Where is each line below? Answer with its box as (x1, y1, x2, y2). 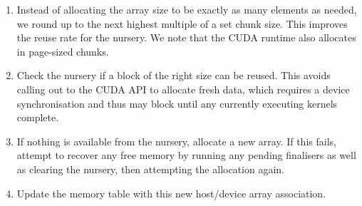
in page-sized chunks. (16, 43, 109, 58)
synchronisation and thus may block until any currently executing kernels (16, 96, 338, 110)
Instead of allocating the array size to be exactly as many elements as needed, (16, 2, 357, 16)
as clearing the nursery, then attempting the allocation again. (16, 161, 284, 176)
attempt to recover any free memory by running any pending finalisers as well (16, 148, 356, 163)
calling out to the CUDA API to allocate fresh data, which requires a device (16, 81, 350, 96)
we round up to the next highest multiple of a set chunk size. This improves (16, 16, 348, 31)
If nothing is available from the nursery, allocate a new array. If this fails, (16, 133, 336, 148)
